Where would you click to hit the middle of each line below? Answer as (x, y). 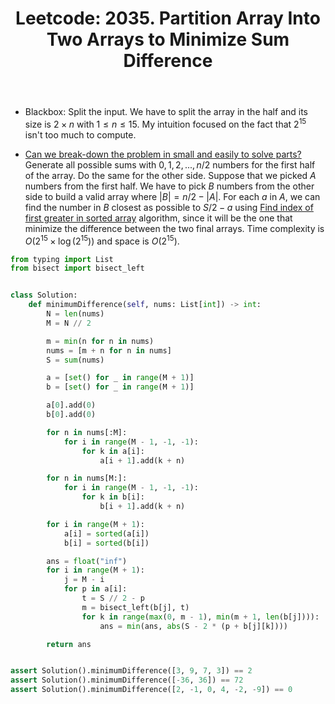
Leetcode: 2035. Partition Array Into (168, 18)
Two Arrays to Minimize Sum (168, 39)
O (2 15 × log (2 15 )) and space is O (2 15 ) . (102, 240)
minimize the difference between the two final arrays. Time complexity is (174, 228)
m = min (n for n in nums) (100, 341)
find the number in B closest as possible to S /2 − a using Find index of (169, 207)
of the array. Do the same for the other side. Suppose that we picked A (170, 175)
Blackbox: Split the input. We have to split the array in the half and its (166, 112)
